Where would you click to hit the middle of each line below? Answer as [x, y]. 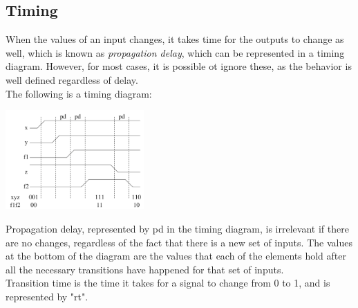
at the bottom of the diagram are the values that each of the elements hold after [176, 256]
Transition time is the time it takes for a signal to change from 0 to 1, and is [168, 283]
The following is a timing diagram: [79, 93]
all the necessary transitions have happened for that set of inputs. [145, 269]
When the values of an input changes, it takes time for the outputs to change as [175, 39]
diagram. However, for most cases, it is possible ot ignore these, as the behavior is [179, 66]
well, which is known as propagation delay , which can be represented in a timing [175, 52]
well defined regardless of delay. [72, 79]
